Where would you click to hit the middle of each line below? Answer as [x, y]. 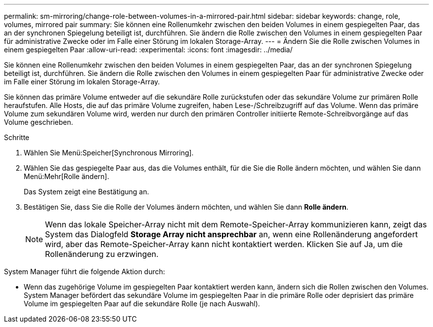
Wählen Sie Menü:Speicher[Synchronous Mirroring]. [109, 153]
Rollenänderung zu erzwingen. [102, 254]
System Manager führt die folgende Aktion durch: [85, 272]
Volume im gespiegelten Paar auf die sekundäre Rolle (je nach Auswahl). [142, 304]
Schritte [17, 137]
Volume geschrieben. [39, 122]
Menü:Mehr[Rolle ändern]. [66, 176]
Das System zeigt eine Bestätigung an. [87, 192]
